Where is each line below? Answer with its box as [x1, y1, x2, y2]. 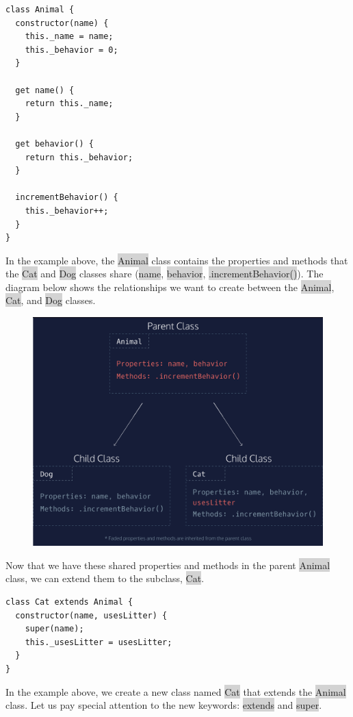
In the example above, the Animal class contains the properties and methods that [5, 253, 348, 267]
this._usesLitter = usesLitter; [25, 637, 172, 647]
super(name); [25, 624, 84, 634]
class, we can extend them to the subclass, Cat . [5, 571, 205, 586]
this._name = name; [25, 32, 114, 42]
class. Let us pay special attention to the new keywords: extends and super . [5, 698, 322, 712]
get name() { [15, 85, 75, 95]
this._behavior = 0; [25, 45, 118, 55]
